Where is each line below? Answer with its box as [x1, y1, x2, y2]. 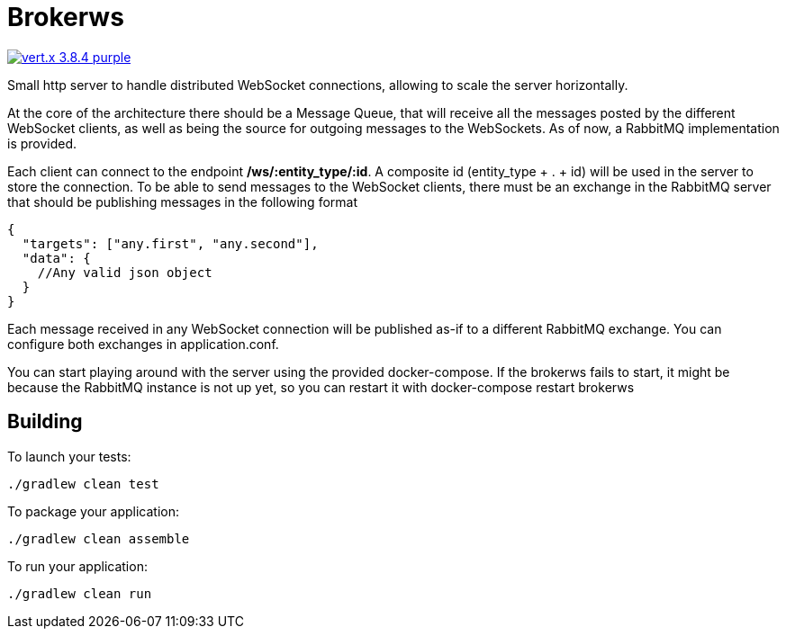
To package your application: [7, 503, 180, 519]
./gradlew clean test [7, 476, 159, 491]
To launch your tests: [7, 448, 131, 464]
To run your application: [7, 558, 148, 574]
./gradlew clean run [7, 586, 152, 601]
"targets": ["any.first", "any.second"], [22, 236, 319, 251]
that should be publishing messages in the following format [7, 193, 357, 210]
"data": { [22, 250, 91, 265]
